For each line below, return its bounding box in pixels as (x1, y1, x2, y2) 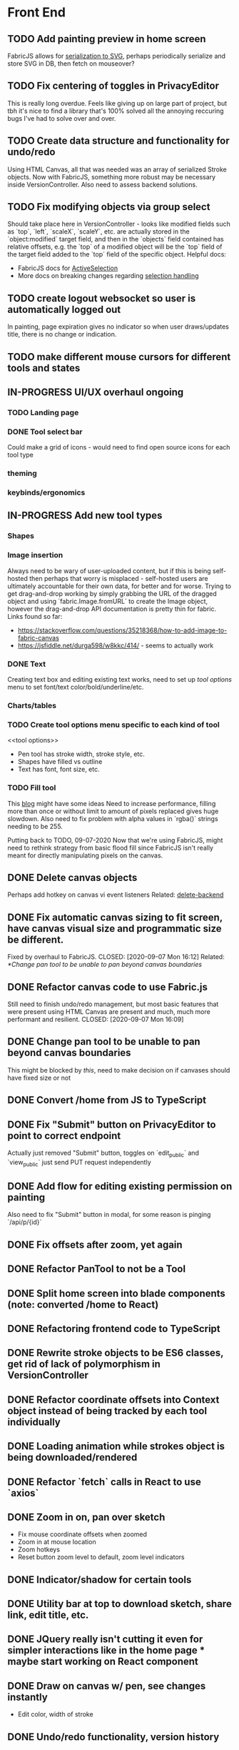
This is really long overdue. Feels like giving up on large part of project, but (7, 99, 228, 107)
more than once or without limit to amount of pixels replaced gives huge (7, 807, 219, 815)
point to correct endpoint (7, 1130, 121, 1142)
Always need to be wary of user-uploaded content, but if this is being (7, 566, 212, 575)
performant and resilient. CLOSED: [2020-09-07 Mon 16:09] (7, 1015, 184, 1023)
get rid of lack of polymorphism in (7, 1358, 161, 1371)
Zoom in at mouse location (17, 1538, 96, 1546)
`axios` (7, 1487, 39, 1499)
